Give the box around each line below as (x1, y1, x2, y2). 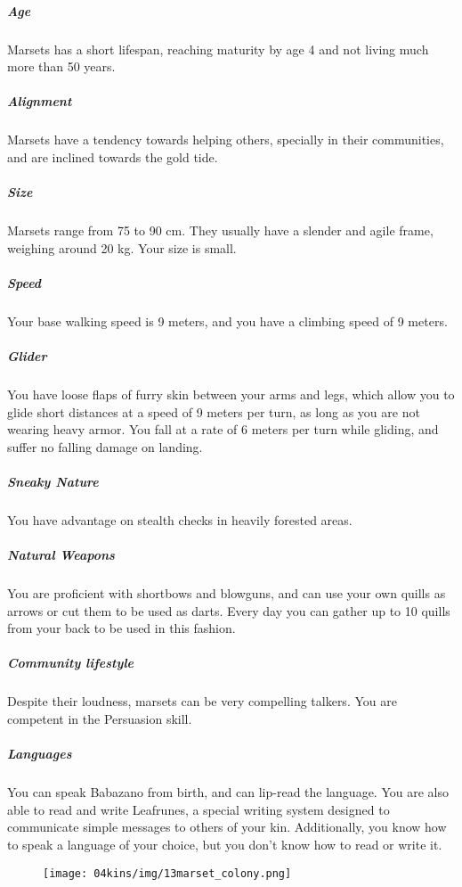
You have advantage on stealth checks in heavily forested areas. (7, 510, 353, 529)
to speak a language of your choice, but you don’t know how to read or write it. (7, 834, 442, 853)
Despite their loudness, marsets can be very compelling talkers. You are (7, 692, 397, 710)
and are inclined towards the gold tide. (7, 147, 218, 166)
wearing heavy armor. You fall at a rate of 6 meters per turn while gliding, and (7, 420, 439, 439)
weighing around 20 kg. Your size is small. (7, 238, 237, 257)
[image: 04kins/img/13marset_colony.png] (43, 866, 292, 880)
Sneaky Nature (7, 472, 99, 490)
